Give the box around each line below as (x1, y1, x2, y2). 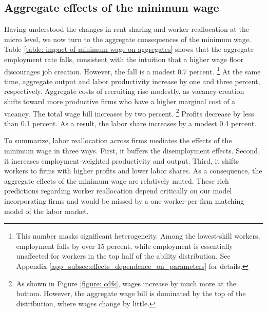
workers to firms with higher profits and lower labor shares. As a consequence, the (4, 165, 262, 176)
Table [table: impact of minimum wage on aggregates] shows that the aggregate (4, 44, 254, 54)
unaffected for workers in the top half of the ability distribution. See (16, 250, 231, 261)
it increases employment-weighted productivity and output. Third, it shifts (4, 155, 239, 166)
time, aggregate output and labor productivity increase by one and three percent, (4, 75, 260, 86)
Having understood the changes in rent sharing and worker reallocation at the (4, 24, 249, 34)
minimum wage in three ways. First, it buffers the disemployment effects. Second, (4, 145, 260, 156)
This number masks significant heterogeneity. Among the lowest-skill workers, (16, 230, 260, 241)
